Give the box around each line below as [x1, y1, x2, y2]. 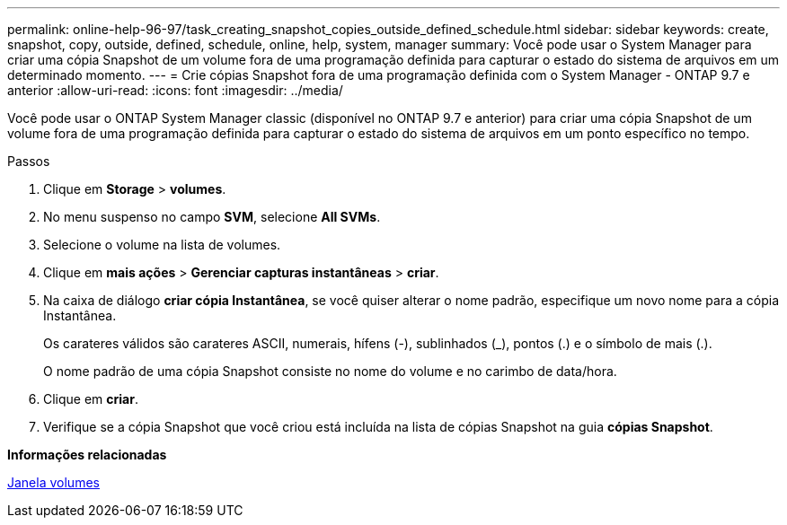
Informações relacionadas [7, 447, 167, 462]
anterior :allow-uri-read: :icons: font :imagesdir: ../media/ [7, 83, 343, 98]
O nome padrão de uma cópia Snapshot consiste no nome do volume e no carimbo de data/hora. [43, 363, 617, 379]
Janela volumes [7, 475, 100, 490]
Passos [7, 153, 50, 169]
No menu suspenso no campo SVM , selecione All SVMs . [43, 209, 381, 224]
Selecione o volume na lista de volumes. [43, 237, 281, 252]
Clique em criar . [43, 391, 138, 407]
